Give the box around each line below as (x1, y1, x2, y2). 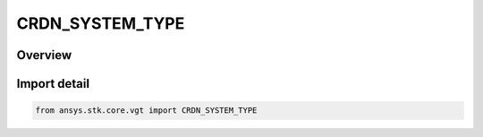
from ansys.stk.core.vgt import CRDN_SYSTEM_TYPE (35, 106, 258, 116)
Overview (16, 47, 72, 63)
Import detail (16, 76, 89, 91)
